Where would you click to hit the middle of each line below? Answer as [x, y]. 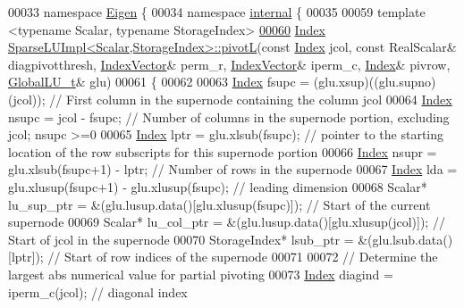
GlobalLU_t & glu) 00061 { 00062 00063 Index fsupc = [159, 82]
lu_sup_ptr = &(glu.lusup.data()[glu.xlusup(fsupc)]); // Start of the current [219, 204]
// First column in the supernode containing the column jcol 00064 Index [251, 99]
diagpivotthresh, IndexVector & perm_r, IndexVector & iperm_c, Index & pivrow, [229, 64]
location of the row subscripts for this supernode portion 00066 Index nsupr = [223, 151]
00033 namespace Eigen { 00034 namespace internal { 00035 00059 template [217, 12]
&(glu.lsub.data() [405, 239]
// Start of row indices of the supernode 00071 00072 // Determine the [243, 257]
